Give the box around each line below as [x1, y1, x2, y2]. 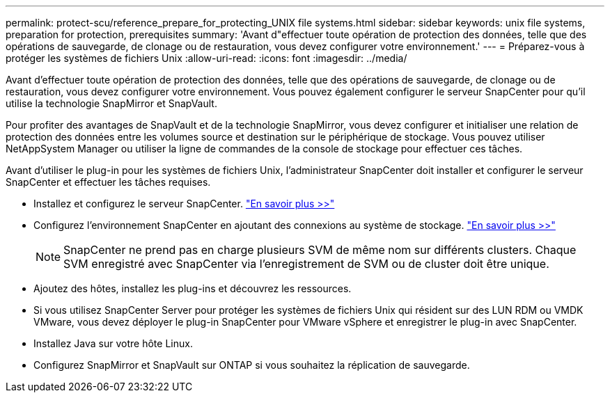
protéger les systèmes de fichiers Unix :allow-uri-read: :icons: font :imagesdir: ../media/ [6, 52, 407, 64]
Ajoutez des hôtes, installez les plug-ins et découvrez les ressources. [33, 282, 352, 294]
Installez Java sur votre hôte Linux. [33, 337, 193, 349]
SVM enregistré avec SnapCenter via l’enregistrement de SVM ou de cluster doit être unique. [63, 257, 549, 271]
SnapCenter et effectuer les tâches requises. [6, 176, 211, 188]
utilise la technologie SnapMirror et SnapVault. [6, 97, 217, 109]
